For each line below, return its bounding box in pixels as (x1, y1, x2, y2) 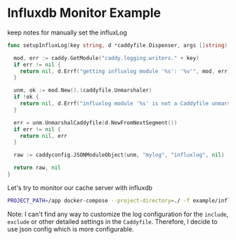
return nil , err (20, 132, 68, 139)
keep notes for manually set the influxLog (7, 28, 128, 37)
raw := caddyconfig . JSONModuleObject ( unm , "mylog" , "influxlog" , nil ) (13, 151, 225, 159)
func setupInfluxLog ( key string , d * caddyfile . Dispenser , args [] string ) (7, 42, 228, 49)
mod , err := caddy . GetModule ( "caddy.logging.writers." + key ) (13, 54, 199, 61)
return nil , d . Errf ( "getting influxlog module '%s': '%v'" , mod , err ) (20, 68, 231, 75)
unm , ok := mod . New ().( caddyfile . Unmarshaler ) (13, 87, 152, 94)
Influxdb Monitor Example (7, 5, 162, 21)
